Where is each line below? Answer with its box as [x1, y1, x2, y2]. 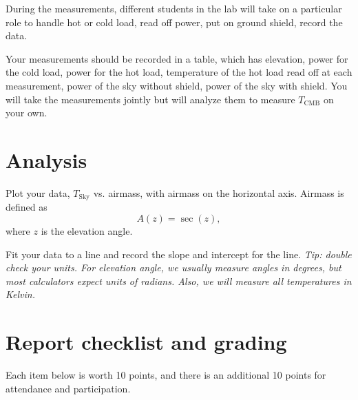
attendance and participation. [6, 381, 131, 395]
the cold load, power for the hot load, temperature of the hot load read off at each [6, 65, 352, 79]
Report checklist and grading [6, 328, 287, 356]
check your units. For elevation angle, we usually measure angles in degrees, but [6, 260, 341, 275]
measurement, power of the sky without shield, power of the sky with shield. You [6, 78, 348, 92]
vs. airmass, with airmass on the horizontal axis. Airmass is [93, 185, 344, 200]
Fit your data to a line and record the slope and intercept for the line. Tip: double [6, 246, 352, 261]
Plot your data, [6, 185, 70, 200]
